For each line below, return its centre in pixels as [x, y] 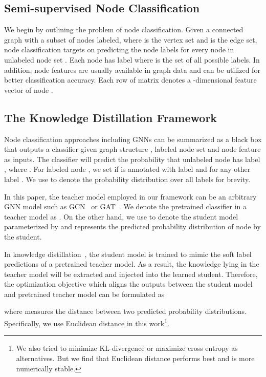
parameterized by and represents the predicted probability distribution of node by [132, 226]
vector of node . [29, 90]
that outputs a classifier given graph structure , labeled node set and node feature [132, 149]
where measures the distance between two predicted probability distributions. [125, 311]
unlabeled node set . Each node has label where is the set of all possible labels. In [132, 59]
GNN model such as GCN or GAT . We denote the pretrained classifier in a [126, 206]
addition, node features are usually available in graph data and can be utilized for [132, 70]
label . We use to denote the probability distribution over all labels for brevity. [127, 179]
